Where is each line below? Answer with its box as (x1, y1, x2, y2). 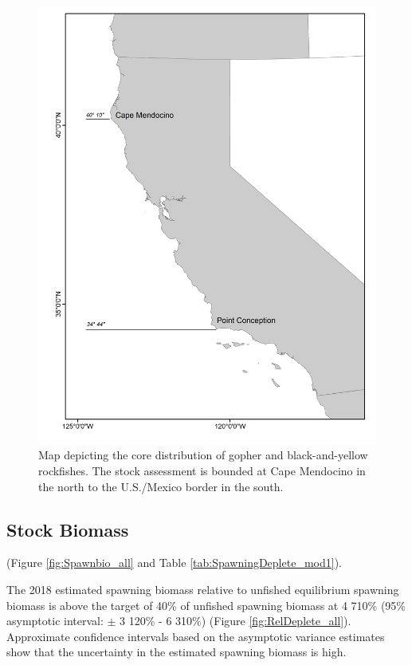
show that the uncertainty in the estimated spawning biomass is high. (6, 643, 347, 660)
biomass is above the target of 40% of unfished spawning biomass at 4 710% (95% (6, 596, 406, 613)
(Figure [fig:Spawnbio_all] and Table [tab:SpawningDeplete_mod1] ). (6, 554, 342, 571)
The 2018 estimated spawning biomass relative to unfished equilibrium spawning (6, 581, 399, 598)
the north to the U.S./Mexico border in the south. (38, 478, 284, 494)
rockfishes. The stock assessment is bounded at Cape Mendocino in (38, 462, 366, 479)
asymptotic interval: (6, 612, 104, 629)
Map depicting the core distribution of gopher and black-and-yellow (38, 447, 368, 463)
